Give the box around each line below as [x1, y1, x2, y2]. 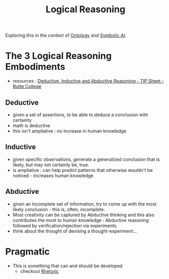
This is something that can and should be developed [12, 263, 123, 269]
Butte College [12, 83, 42, 90]
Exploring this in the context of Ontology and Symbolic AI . [5, 32, 126, 39]
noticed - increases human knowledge [12, 172, 94, 179]
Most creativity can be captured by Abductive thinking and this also [12, 212, 155, 218]
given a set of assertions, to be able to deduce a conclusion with [12, 111, 149, 118]
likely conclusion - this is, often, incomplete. [12, 206, 105, 212]
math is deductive [12, 122, 50, 129]
